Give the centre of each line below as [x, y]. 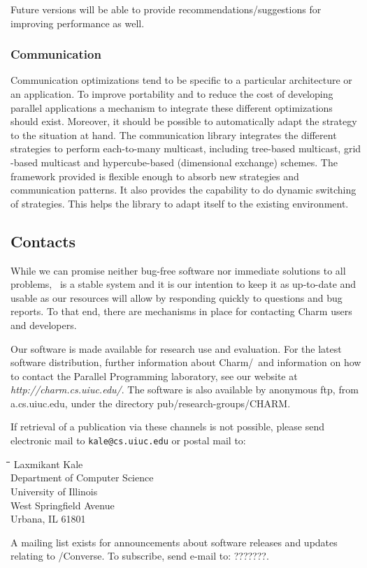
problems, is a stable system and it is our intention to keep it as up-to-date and [183, 284]
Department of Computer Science [82, 478]
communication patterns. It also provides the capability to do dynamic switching [183, 190]
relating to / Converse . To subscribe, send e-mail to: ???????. [140, 556]
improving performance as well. [78, 23]
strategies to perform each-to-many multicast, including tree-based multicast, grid [186, 148]
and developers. [44, 325]
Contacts [43, 241]
